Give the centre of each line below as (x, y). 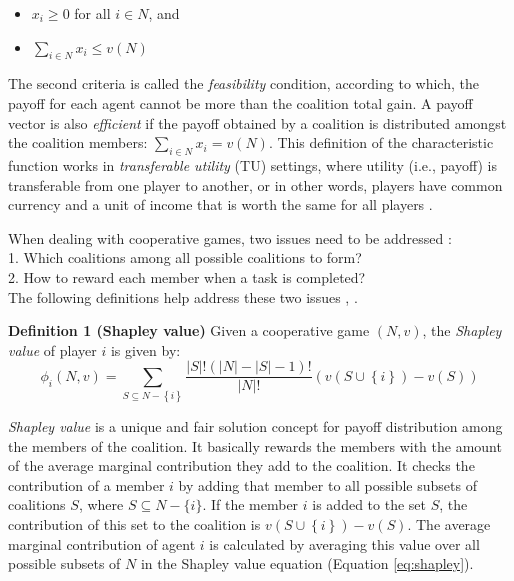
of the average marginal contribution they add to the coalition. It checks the (241, 465)
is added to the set (369, 504)
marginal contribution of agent (102, 543)
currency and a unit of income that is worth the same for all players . (220, 204)
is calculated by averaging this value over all (344, 543)
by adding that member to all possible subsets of (327, 484)
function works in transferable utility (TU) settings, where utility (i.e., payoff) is (252, 164)
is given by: (145, 349)
